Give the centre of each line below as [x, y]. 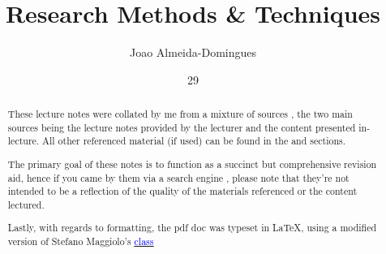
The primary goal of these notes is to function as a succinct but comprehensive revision [192, 164]
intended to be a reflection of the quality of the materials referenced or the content [182, 191]
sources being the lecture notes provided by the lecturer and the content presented [182, 127]
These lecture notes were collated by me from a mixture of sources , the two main [180, 114]
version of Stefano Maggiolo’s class [81, 241]
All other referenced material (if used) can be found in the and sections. [194, 141]
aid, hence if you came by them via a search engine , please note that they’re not [178, 177]
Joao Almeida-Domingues [193, 52]
